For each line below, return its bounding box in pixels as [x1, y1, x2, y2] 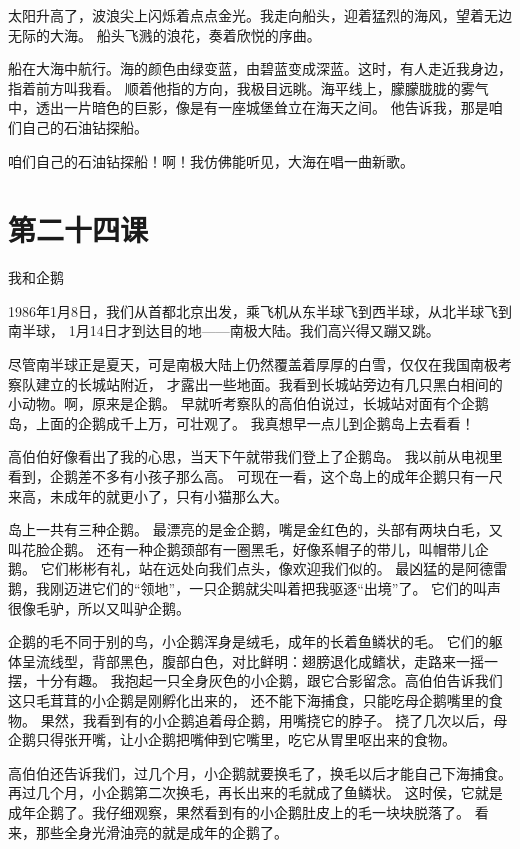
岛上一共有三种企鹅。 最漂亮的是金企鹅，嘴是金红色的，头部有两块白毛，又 [8, 519, 503, 540]
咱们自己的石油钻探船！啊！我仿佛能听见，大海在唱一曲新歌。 [8, 150, 414, 171]
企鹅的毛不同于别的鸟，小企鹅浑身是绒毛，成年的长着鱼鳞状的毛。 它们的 [8, 631, 489, 652]
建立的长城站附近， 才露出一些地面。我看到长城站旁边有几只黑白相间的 [35, 373, 503, 394]
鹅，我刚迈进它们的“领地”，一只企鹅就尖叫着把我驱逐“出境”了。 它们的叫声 [8, 578, 502, 598]
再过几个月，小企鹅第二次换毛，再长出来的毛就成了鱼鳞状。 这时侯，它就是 [8, 782, 503, 803]
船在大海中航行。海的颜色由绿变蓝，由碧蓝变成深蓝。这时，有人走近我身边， [8, 58, 512, 79]
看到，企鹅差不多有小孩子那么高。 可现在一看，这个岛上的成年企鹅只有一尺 [8, 466, 503, 487]
